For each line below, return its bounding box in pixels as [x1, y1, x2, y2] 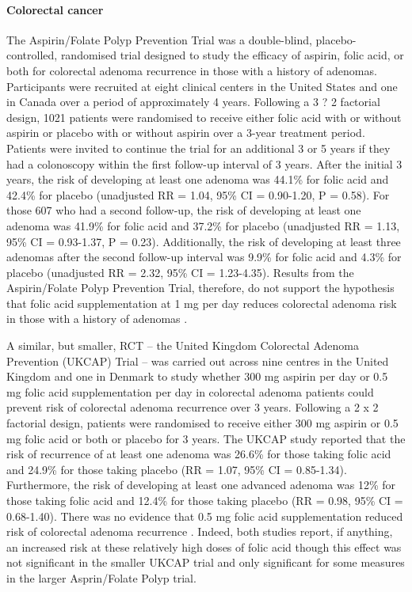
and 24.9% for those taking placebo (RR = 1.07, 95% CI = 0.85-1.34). [6, 461, 347, 477]
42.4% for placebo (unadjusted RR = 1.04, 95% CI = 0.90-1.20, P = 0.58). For [6, 186, 390, 203]
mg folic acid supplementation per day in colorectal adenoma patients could [6, 383, 374, 400]
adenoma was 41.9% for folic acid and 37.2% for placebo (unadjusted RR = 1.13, [6, 217, 400, 233]
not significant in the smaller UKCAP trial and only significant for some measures [6, 554, 405, 571]
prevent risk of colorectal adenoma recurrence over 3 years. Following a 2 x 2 [6, 399, 379, 416]
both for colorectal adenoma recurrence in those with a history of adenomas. [6, 62, 377, 78]
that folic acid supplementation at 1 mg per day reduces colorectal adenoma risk [6, 294, 397, 311]
